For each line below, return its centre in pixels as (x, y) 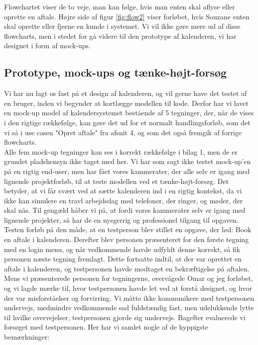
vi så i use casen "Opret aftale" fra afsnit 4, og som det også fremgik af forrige (123, 132)
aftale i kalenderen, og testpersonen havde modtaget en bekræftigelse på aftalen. (127, 268)
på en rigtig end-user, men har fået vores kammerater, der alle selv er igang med (127, 171)
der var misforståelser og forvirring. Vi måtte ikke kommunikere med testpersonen (129, 298)
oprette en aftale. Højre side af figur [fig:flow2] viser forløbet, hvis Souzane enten (127, 16)
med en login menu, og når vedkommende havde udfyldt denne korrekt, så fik (122, 249)
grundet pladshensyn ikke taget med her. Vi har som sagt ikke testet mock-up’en (128, 161)
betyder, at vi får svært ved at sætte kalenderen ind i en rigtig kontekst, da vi (123, 191)
